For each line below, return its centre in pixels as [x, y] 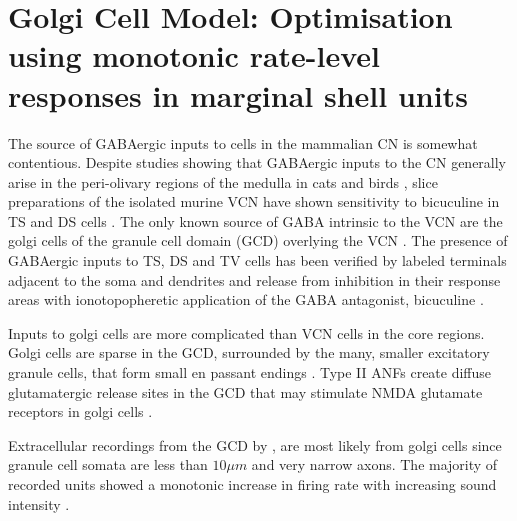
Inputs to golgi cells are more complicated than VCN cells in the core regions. [246, 332]
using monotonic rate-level [194, 55]
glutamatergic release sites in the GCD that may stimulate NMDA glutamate [245, 391]
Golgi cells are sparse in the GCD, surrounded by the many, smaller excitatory [249, 352]
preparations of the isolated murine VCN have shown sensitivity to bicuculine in [254, 201]
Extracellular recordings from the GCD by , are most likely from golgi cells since [255, 444]
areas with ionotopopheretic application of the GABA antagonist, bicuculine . [246, 299]
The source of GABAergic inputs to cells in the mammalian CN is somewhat [243, 142]
